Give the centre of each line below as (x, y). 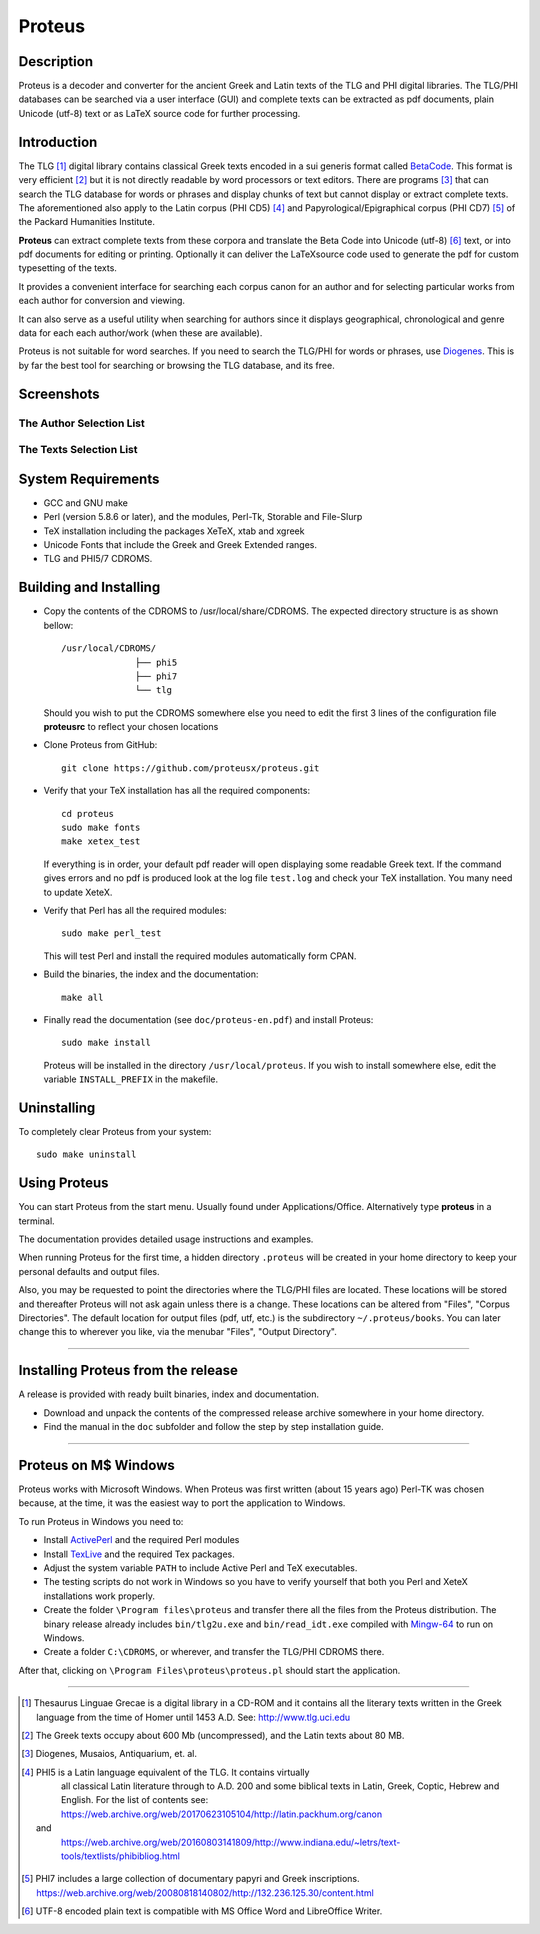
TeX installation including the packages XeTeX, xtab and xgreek (174, 531)
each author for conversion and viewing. (101, 301)
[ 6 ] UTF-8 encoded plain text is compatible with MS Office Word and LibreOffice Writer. (202, 1911)
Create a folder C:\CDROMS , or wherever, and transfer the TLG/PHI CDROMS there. (214, 1652)
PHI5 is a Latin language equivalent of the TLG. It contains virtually (172, 1772)
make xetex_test (101, 841)
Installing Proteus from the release (128, 1370)
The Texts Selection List (78, 450)
